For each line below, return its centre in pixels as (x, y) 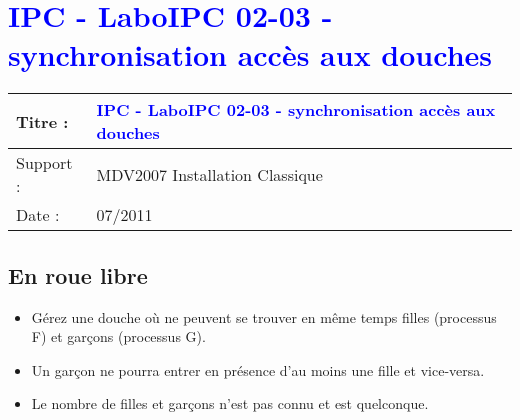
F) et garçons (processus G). (118, 336)
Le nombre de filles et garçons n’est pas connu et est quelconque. (230, 403)
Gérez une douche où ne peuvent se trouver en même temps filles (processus (264, 316)
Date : (38, 215)
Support (44, 163)
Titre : (42, 121)
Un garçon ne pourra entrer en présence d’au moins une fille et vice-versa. (258, 369)
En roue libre (78, 274)
